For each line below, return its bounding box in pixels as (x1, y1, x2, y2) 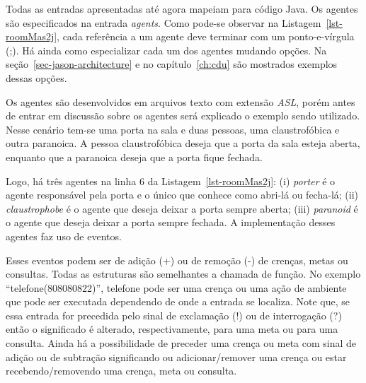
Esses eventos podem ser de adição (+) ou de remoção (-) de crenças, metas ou (6, 252, 348, 267)
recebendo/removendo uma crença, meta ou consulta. (6, 363, 237, 378)
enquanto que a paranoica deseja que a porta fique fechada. (6, 149, 263, 164)
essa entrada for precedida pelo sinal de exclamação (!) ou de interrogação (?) (6, 307, 342, 322)
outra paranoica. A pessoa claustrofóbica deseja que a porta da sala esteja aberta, (6, 136, 360, 151)
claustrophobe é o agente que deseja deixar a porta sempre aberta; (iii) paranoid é (6, 201, 358, 216)
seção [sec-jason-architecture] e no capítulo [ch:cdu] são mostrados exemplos (6, 57, 338, 71)
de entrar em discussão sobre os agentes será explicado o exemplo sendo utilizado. (6, 108, 360, 123)
